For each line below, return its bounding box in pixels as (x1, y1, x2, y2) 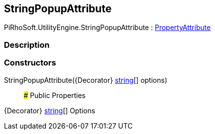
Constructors (4, 58, 56, 68)
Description (4, 39, 50, 50)
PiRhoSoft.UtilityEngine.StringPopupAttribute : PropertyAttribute (4, 23, 211, 32)
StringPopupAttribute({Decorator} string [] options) (4, 75, 167, 84)
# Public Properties (24, 91, 86, 100)
